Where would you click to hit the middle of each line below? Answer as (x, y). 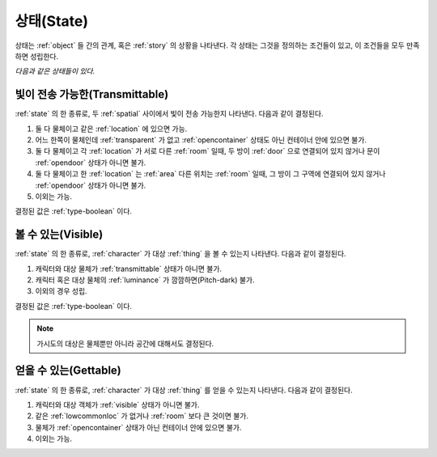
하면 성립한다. (37, 56)
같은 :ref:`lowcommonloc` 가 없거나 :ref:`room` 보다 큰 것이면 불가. (142, 416)
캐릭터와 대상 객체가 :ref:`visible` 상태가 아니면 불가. (117, 404)
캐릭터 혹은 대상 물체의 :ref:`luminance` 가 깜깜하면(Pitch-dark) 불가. (145, 280)
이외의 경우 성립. (62, 291)
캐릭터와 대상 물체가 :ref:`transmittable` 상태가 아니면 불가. (129, 269)
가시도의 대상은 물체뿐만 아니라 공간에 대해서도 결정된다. (125, 343)
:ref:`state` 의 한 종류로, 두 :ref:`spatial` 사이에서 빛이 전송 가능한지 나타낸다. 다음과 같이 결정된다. (169, 114)
